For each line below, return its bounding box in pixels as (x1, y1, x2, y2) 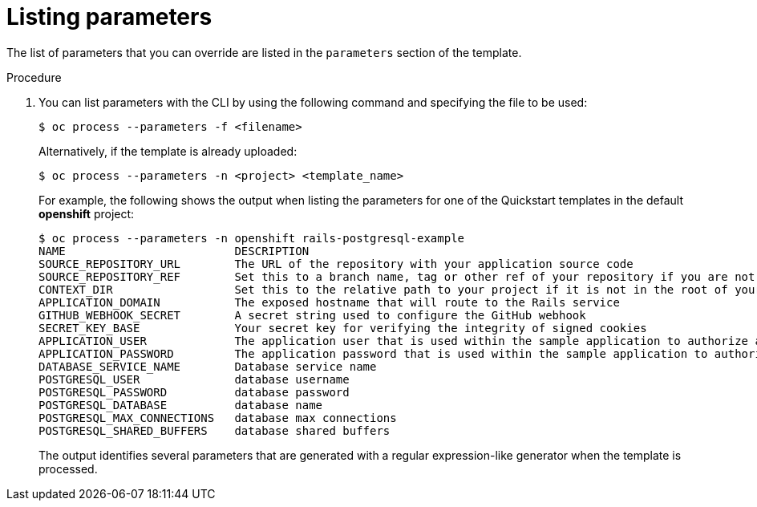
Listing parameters (6, 3, 213, 30)
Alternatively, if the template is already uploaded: (38, 144, 298, 158)
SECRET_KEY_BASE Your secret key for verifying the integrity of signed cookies (38, 321, 647, 335)
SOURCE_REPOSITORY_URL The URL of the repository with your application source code (38, 257, 634, 270)
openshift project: (38, 206, 135, 221)
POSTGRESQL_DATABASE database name (38, 398, 323, 412)
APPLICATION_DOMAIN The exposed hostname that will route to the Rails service (38, 295, 620, 309)
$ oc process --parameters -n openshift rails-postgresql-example (38, 231, 465, 245)
